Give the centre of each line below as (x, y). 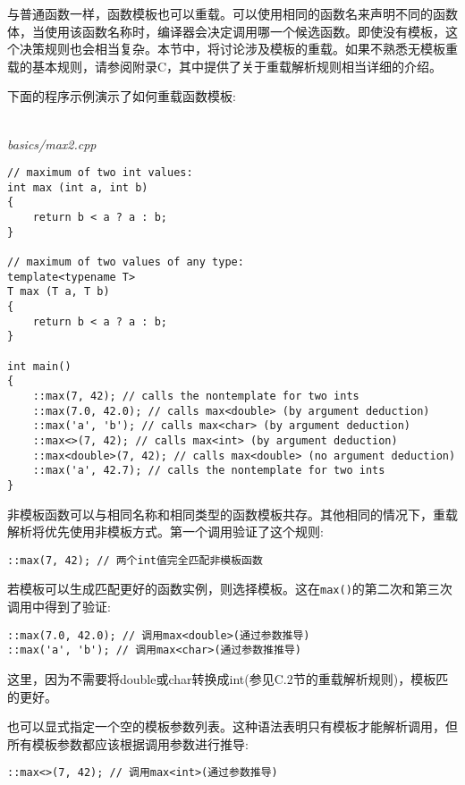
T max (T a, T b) (59, 292)
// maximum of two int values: (100, 173)
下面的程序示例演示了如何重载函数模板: (122, 96)
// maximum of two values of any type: (126, 262)
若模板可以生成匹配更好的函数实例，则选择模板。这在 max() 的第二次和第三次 (230, 589)
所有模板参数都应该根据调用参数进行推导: (128, 743)
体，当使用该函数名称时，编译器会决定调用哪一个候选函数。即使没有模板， (226, 31)
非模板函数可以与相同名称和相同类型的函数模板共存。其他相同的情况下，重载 (232, 514)
